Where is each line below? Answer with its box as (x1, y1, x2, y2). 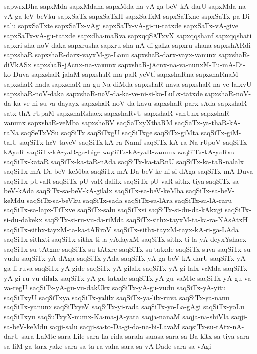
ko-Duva (4, 69, 29, 79)
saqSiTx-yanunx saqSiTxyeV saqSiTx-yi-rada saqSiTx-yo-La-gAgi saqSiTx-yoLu (4, 302, 245, 312)
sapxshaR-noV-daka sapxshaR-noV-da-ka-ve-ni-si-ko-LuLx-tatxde (4, 88, 203, 99)
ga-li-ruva (4, 263, 33, 273)
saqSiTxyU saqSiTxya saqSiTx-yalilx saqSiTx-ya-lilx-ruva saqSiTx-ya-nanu (4, 292, 230, 302)
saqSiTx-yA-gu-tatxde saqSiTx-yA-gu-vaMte (60, 272, 195, 283)
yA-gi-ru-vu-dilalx (4, 272, 58, 283)
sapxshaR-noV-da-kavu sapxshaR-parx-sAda (81, 98, 216, 108)
